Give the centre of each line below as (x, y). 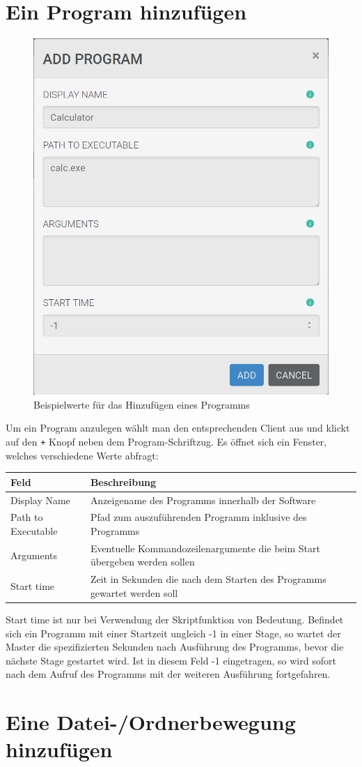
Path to (27, 517)
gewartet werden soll (134, 592)
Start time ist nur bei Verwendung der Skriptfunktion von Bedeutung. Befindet (175, 619)
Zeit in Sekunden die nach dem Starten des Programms (208, 579)
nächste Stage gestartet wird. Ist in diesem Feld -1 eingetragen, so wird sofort (171, 660)
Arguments (34, 555)
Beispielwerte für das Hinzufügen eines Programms (142, 404)
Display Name (40, 500)
